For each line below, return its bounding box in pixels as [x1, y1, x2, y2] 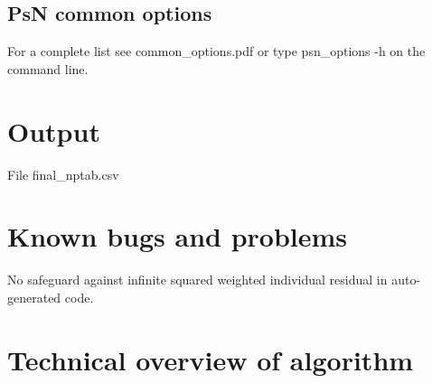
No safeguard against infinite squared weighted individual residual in [7, 270, 388, 289]
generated [7, 287, 61, 306]
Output [7, 112, 100, 149]
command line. [7, 59, 89, 78]
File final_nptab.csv [7, 164, 119, 183]
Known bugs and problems [7, 218, 348, 255]
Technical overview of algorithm [7, 341, 414, 378]
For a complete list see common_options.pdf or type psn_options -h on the [7, 42, 426, 61]
